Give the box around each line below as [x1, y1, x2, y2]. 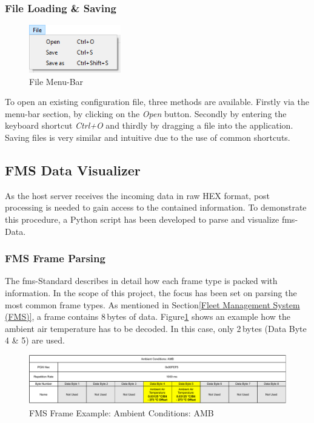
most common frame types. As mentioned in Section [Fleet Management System [5, 298, 300, 311]
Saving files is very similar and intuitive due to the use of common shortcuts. [5, 130, 290, 143]
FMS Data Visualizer [5, 160, 141, 179]
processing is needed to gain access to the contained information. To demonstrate [5, 201, 307, 214]
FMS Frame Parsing [5, 251, 105, 266]
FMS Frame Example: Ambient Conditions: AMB [29, 407, 214, 419]
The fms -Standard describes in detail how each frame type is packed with [5, 274, 278, 287]
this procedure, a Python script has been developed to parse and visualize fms [5, 212, 295, 225]
